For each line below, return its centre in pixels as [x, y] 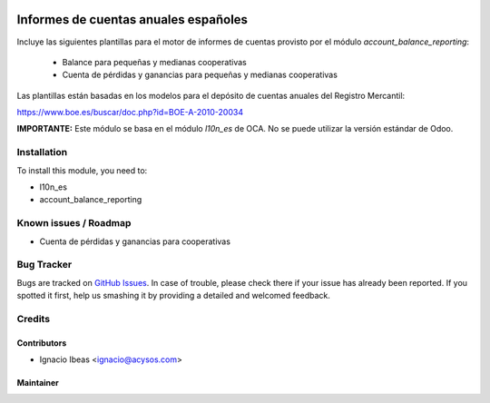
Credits [33, 319]
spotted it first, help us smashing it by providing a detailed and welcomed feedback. [173, 296]
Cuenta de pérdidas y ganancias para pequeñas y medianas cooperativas [200, 75]
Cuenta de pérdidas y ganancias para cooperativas [135, 241]
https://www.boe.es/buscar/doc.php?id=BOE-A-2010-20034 [130, 113]
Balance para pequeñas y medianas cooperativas [154, 62]
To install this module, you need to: [82, 170]
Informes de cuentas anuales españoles [132, 20]
